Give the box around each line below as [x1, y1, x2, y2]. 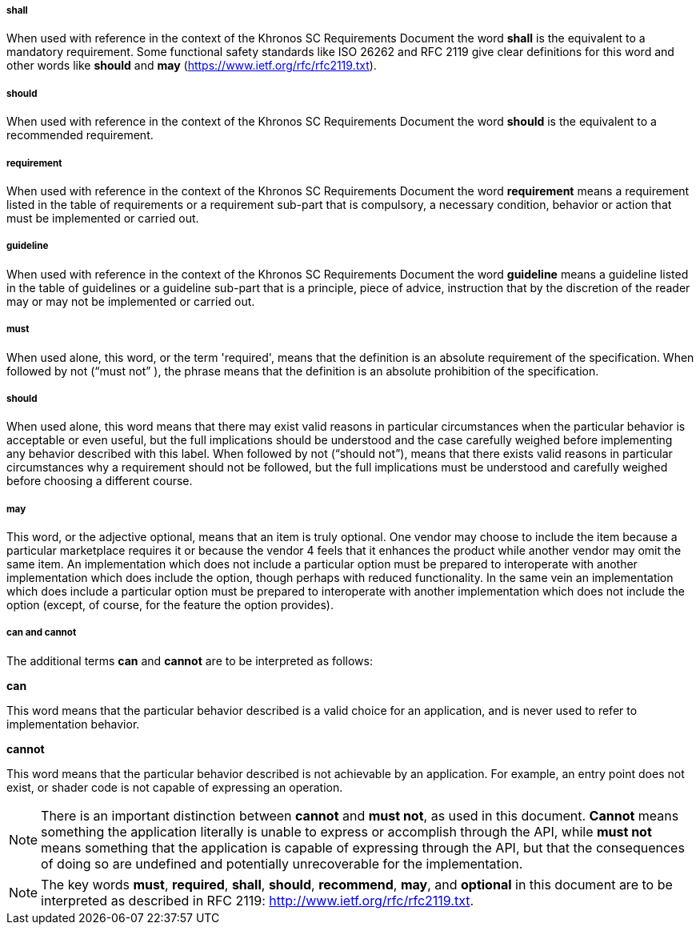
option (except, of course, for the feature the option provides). [6, 598, 334, 612]
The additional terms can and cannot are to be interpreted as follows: [6, 653, 373, 668]
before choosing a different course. [6, 474, 193, 488]
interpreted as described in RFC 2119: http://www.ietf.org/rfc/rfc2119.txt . [41, 892, 474, 909]
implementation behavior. [6, 716, 140, 731]
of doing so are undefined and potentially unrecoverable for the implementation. [41, 855, 523, 872]
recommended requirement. [6, 128, 154, 142]
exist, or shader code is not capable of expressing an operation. [6, 780, 343, 794]
